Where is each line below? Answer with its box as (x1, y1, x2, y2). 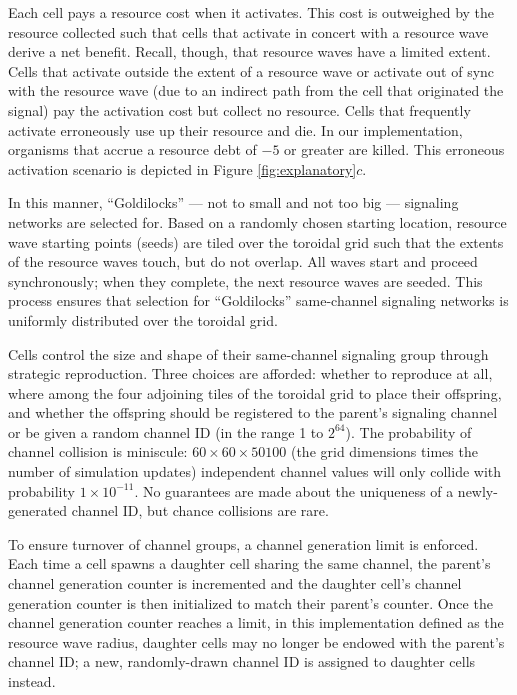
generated (8, 500, 68, 521)
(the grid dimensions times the (290, 441, 478, 462)
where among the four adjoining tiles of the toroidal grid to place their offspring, (8, 382, 502, 403)
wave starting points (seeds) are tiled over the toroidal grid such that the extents (8, 231, 504, 252)
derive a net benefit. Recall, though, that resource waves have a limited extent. (8, 41, 491, 62)
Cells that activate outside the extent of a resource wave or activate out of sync (8, 60, 495, 81)
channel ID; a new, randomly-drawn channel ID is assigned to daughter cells (8, 651, 476, 672)
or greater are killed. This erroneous (284, 139, 505, 160)
